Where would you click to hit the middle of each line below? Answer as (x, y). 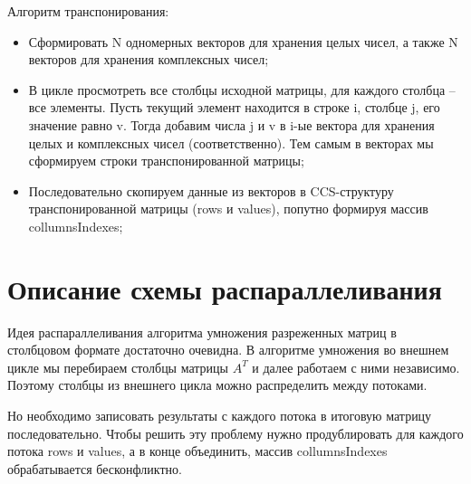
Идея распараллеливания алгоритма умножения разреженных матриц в (202, 332)
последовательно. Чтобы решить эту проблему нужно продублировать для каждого (235, 433)
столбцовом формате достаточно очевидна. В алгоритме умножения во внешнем (228, 350)
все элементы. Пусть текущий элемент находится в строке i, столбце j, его (234, 107)
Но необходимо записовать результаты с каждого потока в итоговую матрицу (220, 416)
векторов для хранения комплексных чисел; (149, 59)
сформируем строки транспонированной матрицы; (166, 161)
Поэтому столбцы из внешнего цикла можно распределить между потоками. (217, 385)
